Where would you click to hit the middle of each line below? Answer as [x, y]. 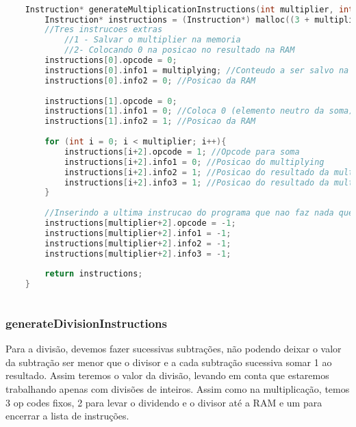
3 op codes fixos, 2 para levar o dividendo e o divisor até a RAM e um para [164, 402]
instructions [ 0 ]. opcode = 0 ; [111, 61]
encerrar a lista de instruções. [67, 416]
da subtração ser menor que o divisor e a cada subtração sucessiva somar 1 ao [169, 362]
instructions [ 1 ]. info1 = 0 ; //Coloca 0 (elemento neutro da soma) [199, 111]
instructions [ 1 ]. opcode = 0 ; [111, 101]
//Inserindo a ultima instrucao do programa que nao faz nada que [199, 213]
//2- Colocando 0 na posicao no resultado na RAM [179, 50]
